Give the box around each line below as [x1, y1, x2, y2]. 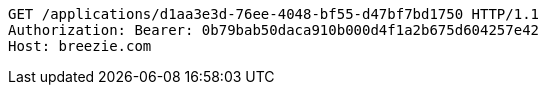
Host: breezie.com [8, 38, 152, 54]
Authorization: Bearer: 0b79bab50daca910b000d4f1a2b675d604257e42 [8, 22, 540, 38]
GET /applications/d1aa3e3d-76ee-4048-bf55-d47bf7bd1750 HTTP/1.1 [8, 6, 540, 22]
